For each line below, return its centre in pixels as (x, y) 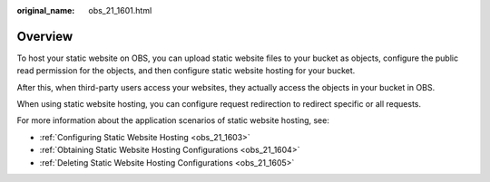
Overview (45, 36)
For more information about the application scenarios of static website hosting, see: (173, 120)
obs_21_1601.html (120, 10)
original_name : (46, 10)
